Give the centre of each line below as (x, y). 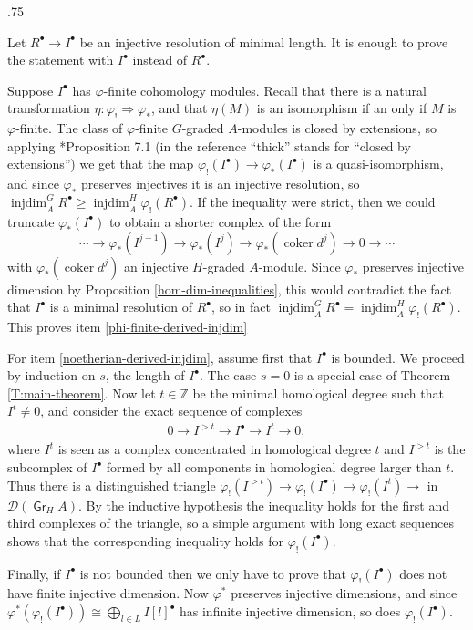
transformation (49, 108)
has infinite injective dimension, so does (290, 611)
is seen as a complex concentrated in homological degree (214, 449)
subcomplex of (47, 467)
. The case (228, 375)
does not (423, 573)
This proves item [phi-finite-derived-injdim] (128, 326)
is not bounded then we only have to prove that (213, 573)
